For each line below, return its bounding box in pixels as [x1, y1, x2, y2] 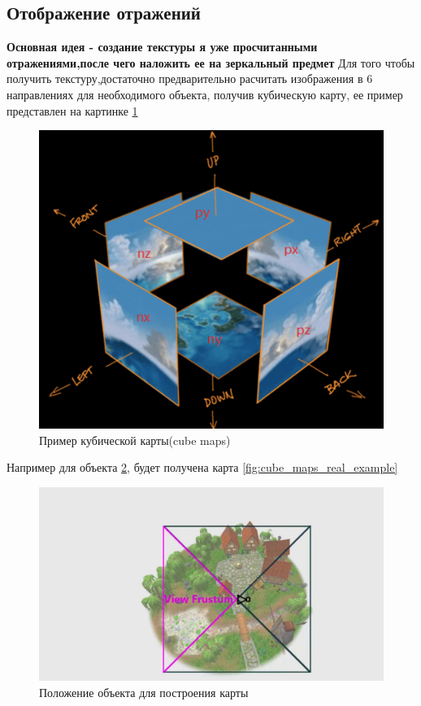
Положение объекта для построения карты [39, 683, 249, 700]
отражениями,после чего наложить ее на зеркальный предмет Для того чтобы [7, 54, 415, 71]
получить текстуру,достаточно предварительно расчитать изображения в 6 [7, 70, 373, 87]
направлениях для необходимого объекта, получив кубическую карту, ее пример [7, 85, 403, 102]
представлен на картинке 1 [7, 102, 138, 119]
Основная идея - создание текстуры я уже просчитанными [7, 38, 318, 55]
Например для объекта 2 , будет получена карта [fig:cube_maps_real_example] [7, 459, 398, 476]
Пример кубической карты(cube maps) [39, 431, 231, 448]
